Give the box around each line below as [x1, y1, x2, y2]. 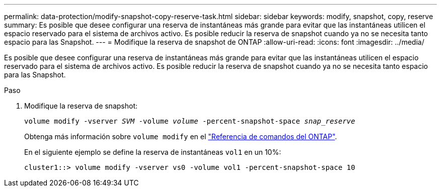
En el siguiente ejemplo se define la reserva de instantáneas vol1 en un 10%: [24, 148, 281, 156]
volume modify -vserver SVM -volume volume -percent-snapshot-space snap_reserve [24, 117, 355, 125]
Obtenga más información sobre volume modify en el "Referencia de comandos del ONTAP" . [24, 132, 337, 141]
